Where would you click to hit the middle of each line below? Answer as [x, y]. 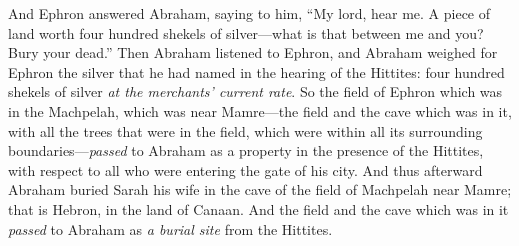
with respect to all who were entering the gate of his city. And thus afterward [245, 169]
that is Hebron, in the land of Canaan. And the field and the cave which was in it [258, 208]
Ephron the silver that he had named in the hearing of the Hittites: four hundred [256, 71]
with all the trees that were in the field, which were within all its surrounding [245, 130]
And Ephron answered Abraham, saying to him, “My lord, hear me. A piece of [249, 13]
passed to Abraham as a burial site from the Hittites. [170, 228]
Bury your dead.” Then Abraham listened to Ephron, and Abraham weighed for [253, 52]
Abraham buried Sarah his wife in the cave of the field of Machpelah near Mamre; [260, 189]
